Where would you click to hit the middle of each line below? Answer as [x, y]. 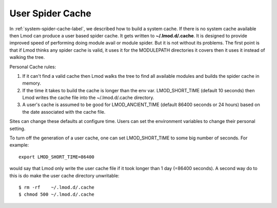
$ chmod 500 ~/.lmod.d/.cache [57, 194]
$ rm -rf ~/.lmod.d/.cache [57, 187]
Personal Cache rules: [33, 67]
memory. [32, 83]
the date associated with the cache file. [64, 112]
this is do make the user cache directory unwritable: [64, 175]
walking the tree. [27, 57]
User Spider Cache [51, 13]
